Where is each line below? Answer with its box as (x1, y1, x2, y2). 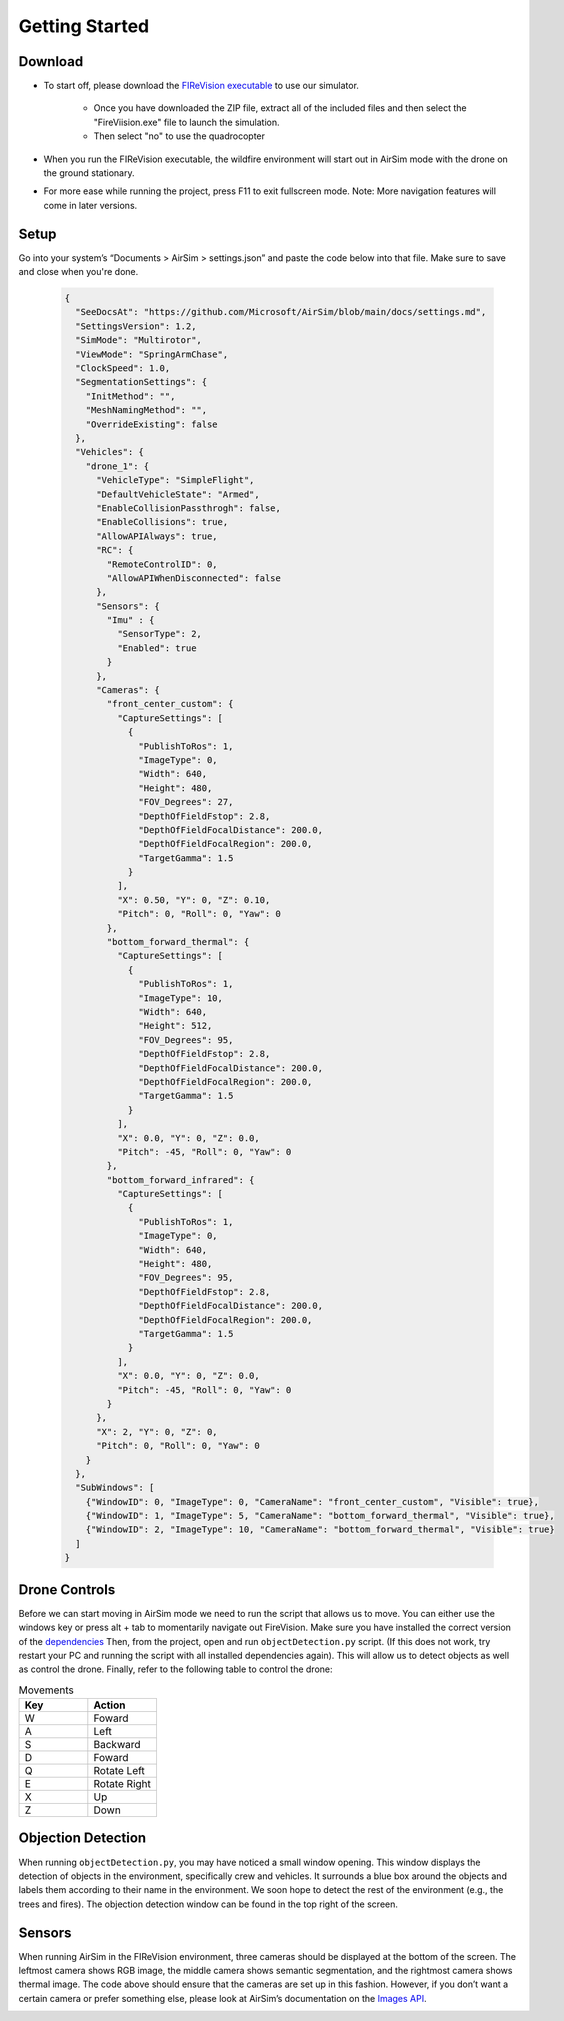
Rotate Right (93, 1777, 152, 1791)
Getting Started (18, 15, 150, 37)
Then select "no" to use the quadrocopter (93, 130, 265, 142)
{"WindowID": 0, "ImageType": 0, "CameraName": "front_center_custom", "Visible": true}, (85, 1496, 540, 1507)
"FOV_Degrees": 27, (138, 796, 234, 808)
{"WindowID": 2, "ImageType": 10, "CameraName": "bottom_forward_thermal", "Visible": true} (85, 1524, 555, 1535)
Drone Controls (18, 1581, 116, 1598)
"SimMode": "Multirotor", (75, 335, 202, 346)
